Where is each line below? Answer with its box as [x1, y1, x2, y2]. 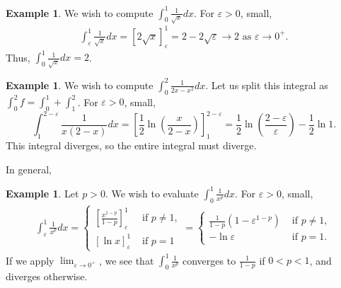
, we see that [98, 253, 154, 267]
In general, [6, 161, 52, 176]
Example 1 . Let [6, 185, 79, 200]
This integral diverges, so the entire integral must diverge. [6, 138, 257, 153]
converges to [183, 253, 236, 267]
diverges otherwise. [6, 269, 88, 284]
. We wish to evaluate [105, 185, 199, 200]
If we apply [6, 253, 54, 267]
